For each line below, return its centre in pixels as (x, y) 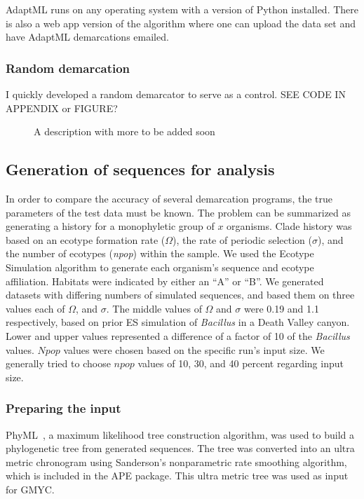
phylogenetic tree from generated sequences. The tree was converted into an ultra (180, 448)
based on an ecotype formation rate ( (86, 239)
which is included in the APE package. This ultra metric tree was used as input (177, 476)
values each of (35, 308)
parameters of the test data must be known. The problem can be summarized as (178, 212)
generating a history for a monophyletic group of (110, 226)
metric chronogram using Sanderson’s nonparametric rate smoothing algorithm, (176, 462)
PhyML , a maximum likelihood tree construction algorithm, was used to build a (180, 434)
